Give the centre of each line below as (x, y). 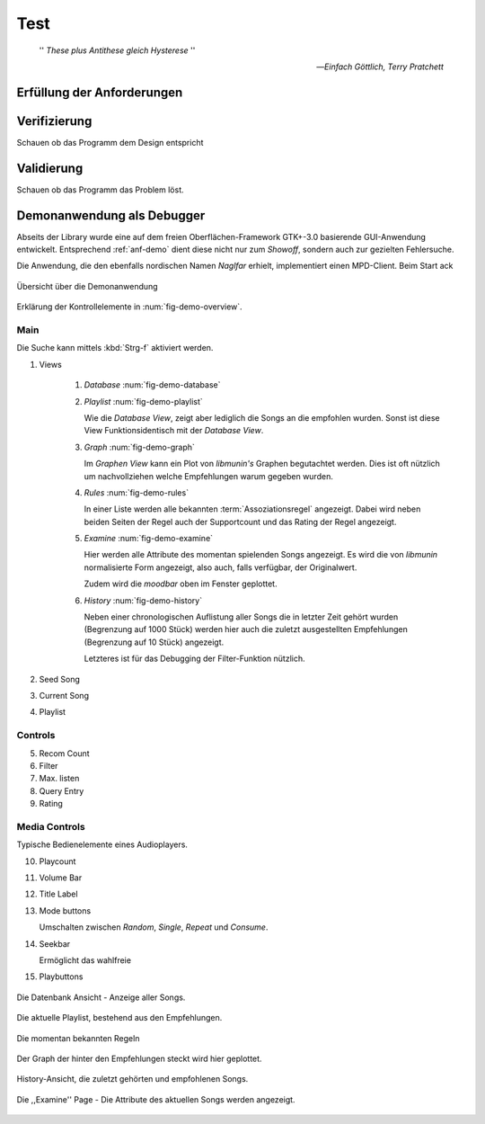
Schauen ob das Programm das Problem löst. (100, 190)
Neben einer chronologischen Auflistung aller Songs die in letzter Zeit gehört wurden (241, 617)
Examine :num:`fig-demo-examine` (149, 539)
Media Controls (51, 826)
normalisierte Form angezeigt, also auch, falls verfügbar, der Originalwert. (220, 567)
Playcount (57, 861)
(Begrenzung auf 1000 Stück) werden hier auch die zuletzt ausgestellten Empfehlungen (246, 629)
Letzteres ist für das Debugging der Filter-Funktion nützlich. (194, 659)
